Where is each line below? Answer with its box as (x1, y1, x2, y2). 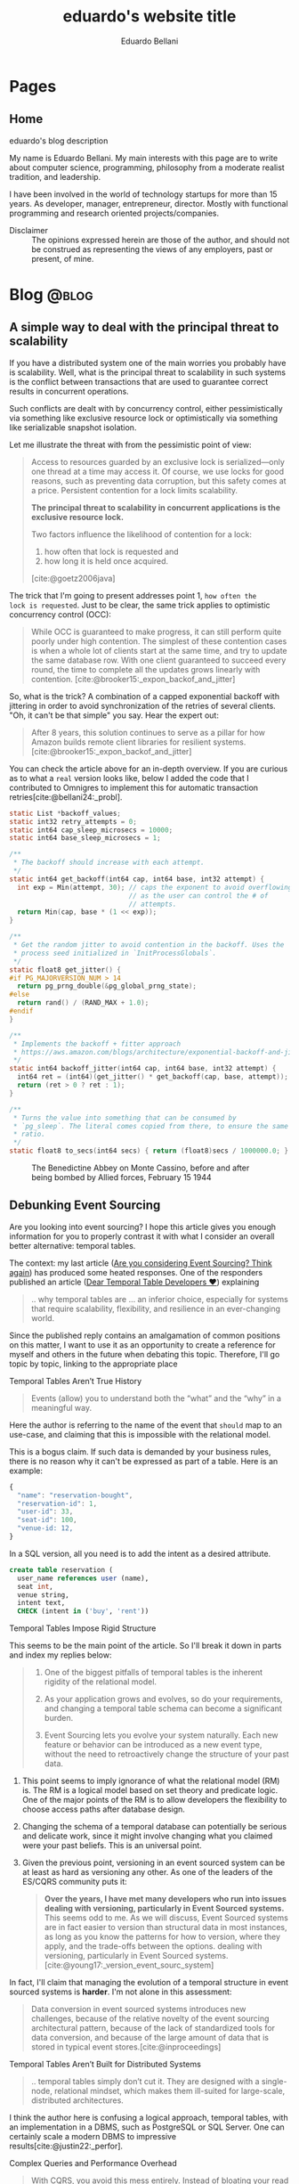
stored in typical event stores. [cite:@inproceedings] (30, 2041, 222, 2052)
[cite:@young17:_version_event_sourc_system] (44, 1960, 214, 1970)
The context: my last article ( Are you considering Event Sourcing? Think (9, 1258, 273, 1268)
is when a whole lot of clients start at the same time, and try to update (30, 645, 287, 656)
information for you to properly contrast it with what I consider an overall (9, 1231, 275, 1242)
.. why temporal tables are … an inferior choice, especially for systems (30, 1293, 289, 1304)
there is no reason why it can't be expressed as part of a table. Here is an (9, 1455, 279, 1466)
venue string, (17, 1590, 69, 1600)
